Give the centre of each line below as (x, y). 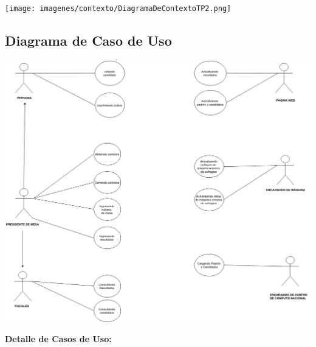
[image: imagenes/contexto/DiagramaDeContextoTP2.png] (118, 9)
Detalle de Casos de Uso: (58, 339)
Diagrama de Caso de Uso (88, 40)
